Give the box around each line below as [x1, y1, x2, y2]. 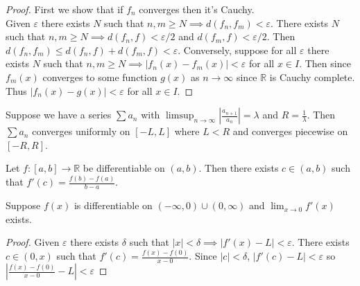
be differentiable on [83, 161, 165, 175]
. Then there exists [198, 161, 279, 175]
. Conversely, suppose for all [178, 42, 297, 57]
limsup [165, 111, 194, 121]
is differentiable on [74, 198, 153, 213]
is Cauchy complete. [269, 69, 355, 84]
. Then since [299, 56, 351, 71]
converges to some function [42, 69, 157, 84]
